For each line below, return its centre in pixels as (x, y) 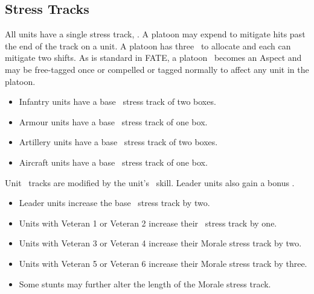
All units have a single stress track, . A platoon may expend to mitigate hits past (155, 34)
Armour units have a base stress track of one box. (113, 121)
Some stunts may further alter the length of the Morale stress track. (145, 283)
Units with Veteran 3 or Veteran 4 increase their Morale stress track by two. (160, 243)
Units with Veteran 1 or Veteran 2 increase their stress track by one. (148, 223)
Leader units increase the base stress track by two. (114, 203)
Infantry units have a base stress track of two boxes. (117, 102)
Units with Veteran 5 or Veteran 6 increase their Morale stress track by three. (163, 263)
